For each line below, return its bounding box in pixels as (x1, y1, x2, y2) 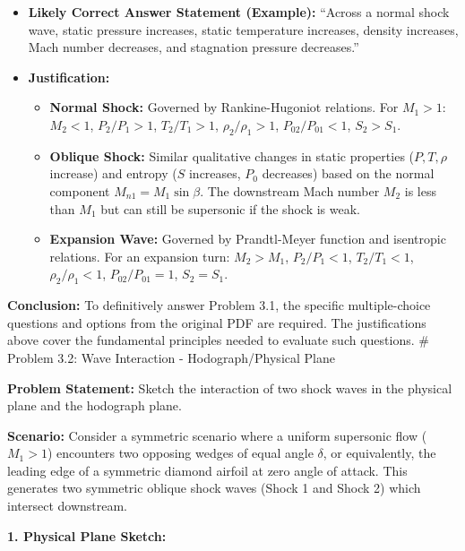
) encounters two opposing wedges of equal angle (47, 443, 314, 462)
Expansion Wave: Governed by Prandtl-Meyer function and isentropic (49, 229, 446, 248)
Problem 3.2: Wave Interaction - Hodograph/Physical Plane (7, 348, 335, 366)
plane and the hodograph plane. (7, 396, 182, 415)
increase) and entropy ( (49, 164, 177, 183)
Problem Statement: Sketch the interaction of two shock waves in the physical (7, 378, 452, 397)
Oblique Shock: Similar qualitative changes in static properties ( (49, 146, 414, 165)
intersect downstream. (7, 496, 127, 515)
